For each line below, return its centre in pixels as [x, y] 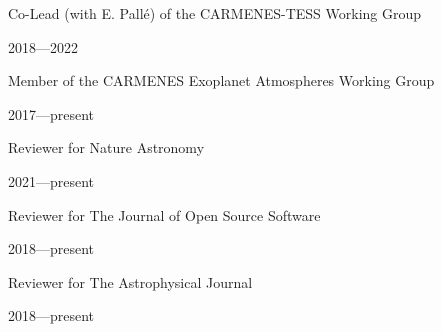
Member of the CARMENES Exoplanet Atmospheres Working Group [221, 80]
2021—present [51, 180]
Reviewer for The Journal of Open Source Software [164, 214]
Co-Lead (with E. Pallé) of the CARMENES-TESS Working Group [215, 13]
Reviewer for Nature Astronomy [106, 147]
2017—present [51, 113]
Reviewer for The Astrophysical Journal [130, 281]
